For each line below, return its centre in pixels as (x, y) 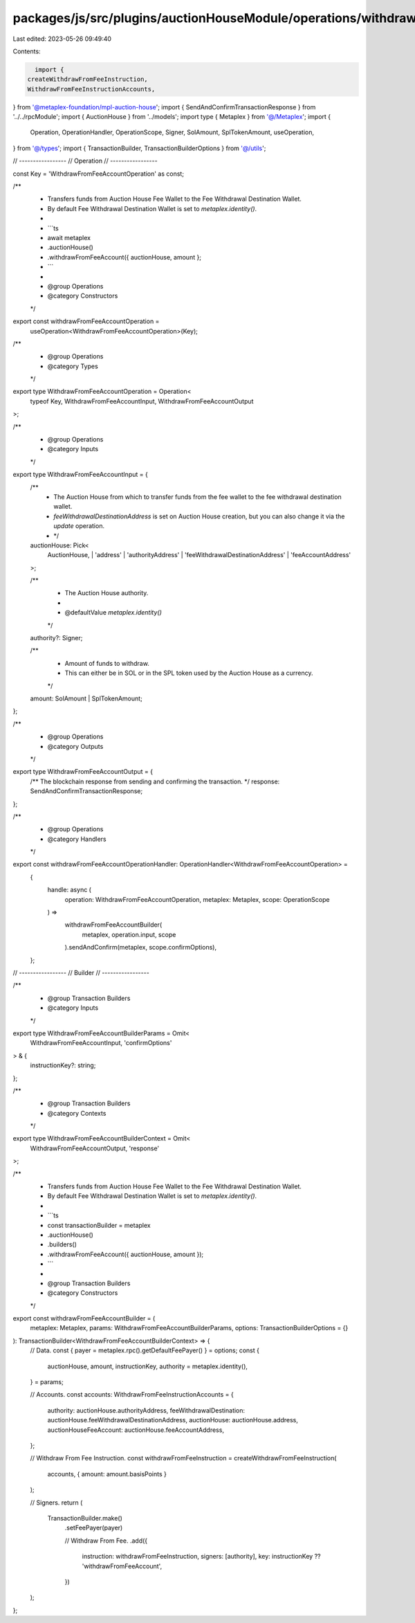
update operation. (79, 526)
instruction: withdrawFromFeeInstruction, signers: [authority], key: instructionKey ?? (201, 1557)
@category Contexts (77, 1113)
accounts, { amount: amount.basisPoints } (107, 1474)
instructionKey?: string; (63, 1065)
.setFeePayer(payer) (94, 1528)
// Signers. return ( (56, 1503)
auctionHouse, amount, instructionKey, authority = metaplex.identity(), (148, 1366)
